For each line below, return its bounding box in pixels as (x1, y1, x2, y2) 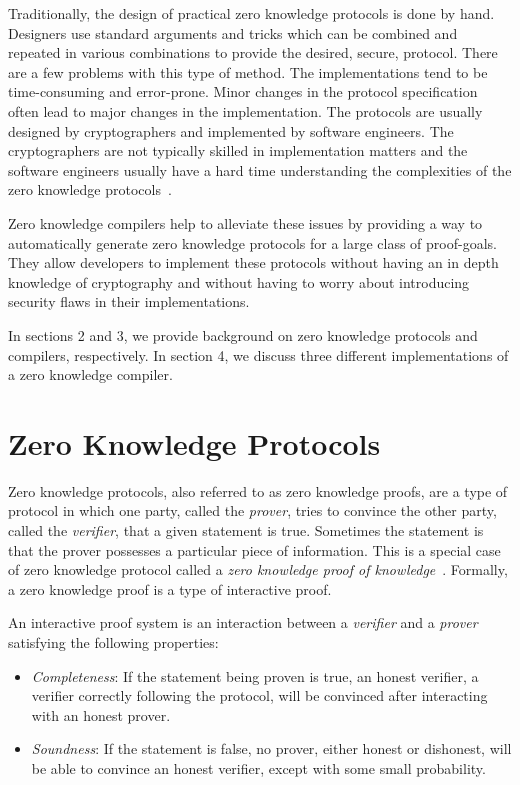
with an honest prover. (31, 704, 171, 725)
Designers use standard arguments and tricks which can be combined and (8, 22, 458, 43)
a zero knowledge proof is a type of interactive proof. (8, 578, 332, 599)
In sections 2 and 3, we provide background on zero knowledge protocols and (8, 324, 478, 345)
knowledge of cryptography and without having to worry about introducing (8, 271, 470, 292)
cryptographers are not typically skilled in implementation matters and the (8, 140, 468, 161)
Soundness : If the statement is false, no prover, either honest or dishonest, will (31, 738, 512, 759)
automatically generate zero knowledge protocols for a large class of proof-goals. (8, 232, 497, 253)
